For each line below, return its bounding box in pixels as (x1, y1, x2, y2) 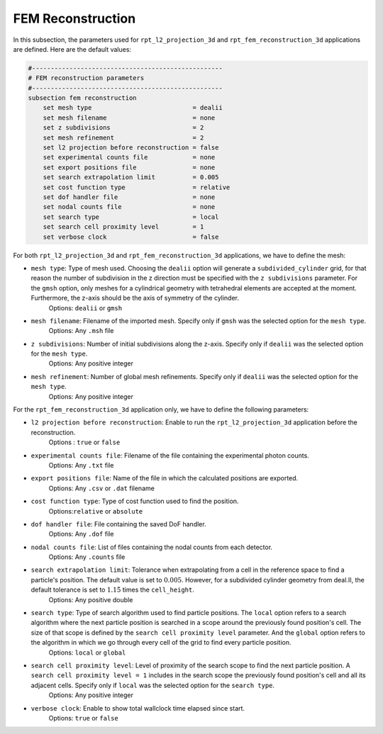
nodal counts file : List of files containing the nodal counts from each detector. (30, 543, 273, 551)
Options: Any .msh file (48, 327, 114, 335)
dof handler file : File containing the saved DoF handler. (30, 519, 206, 528)
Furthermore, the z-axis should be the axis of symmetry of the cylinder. (30, 294, 240, 303)
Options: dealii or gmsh (48, 303, 123, 312)
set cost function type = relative (43, 183, 231, 191)
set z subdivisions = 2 (43, 124, 204, 132)
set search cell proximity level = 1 (43, 223, 204, 231)
